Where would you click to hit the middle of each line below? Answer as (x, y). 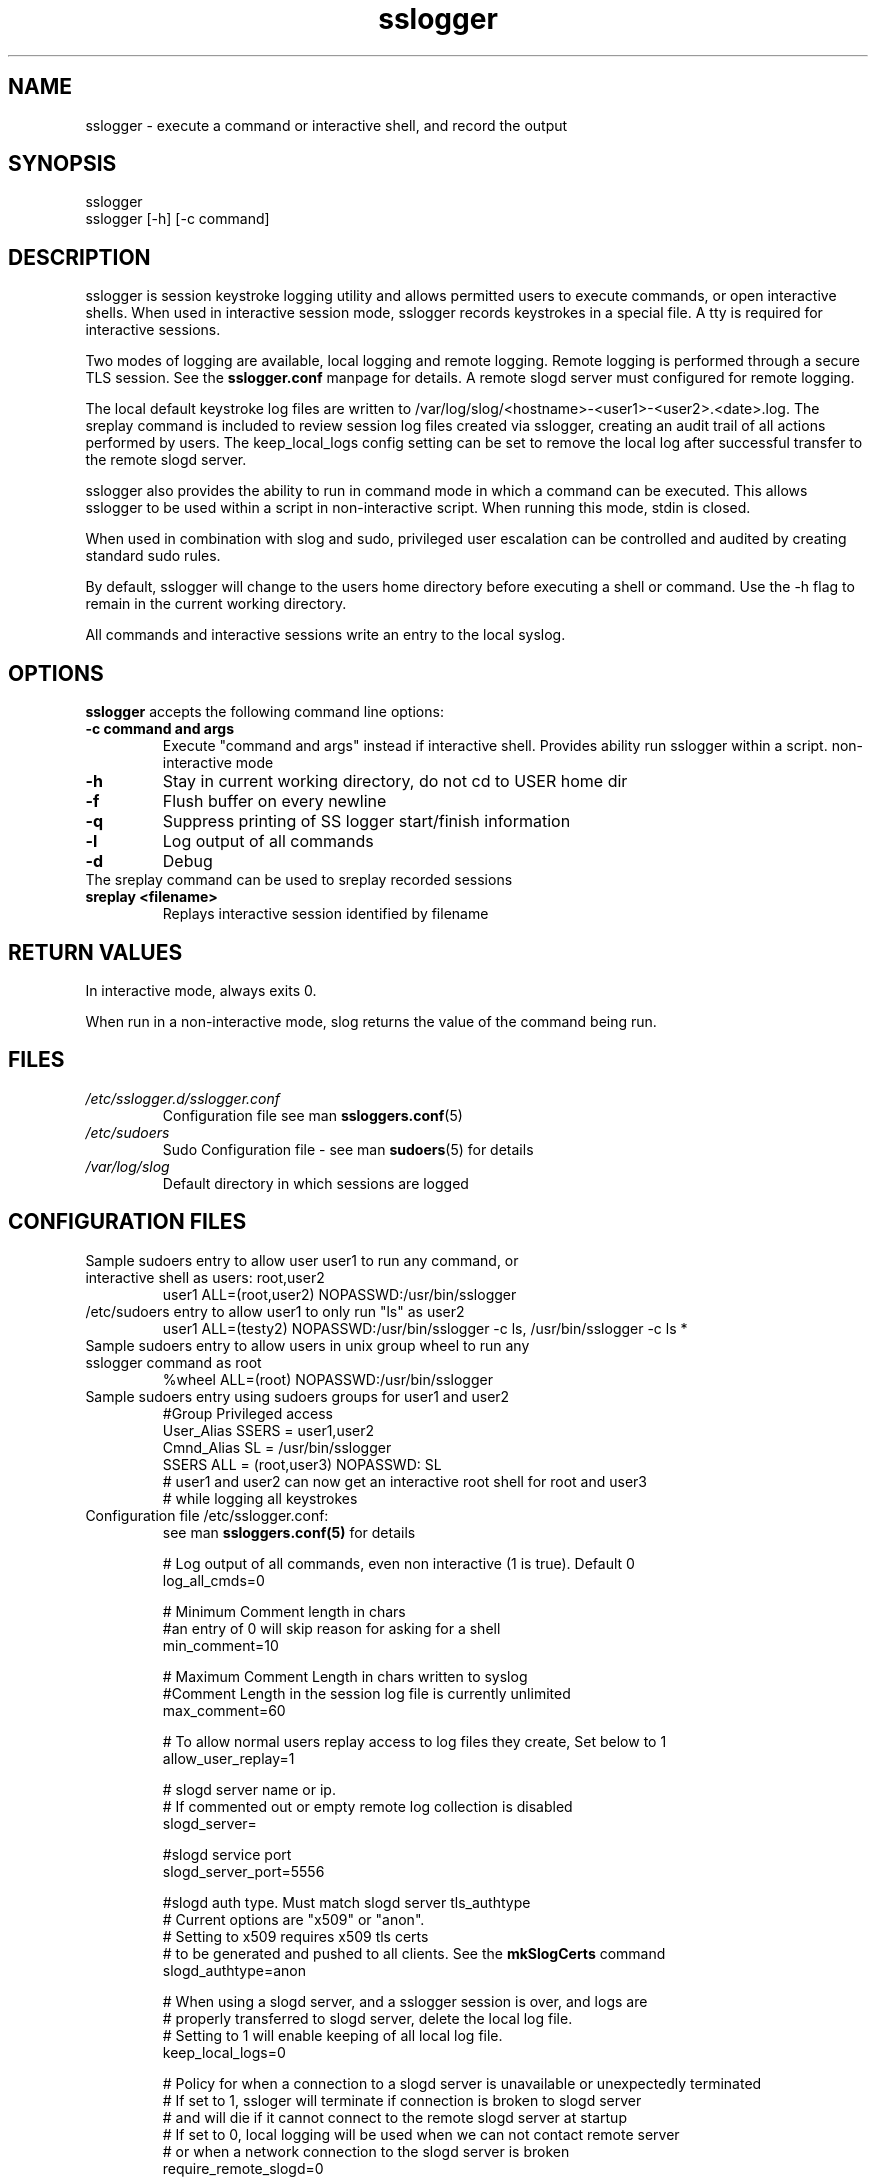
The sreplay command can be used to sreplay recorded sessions (299, 880)
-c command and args (160, 729)
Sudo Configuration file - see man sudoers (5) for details (348, 1149)
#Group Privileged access (247, 1413)
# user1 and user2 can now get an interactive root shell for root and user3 (404, 1481)
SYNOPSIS (62, 164)
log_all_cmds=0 (213, 1580)
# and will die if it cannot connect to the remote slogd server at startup (394, 2117)
